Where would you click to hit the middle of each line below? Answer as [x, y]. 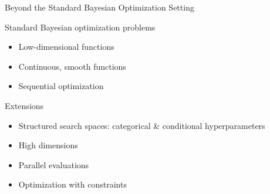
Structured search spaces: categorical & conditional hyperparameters [142, 125]
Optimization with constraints [72, 184]
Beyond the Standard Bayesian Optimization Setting [99, 7]
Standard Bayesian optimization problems [80, 27]
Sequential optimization [61, 86]
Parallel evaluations [54, 164]
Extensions [24, 105]
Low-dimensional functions [66, 47]
